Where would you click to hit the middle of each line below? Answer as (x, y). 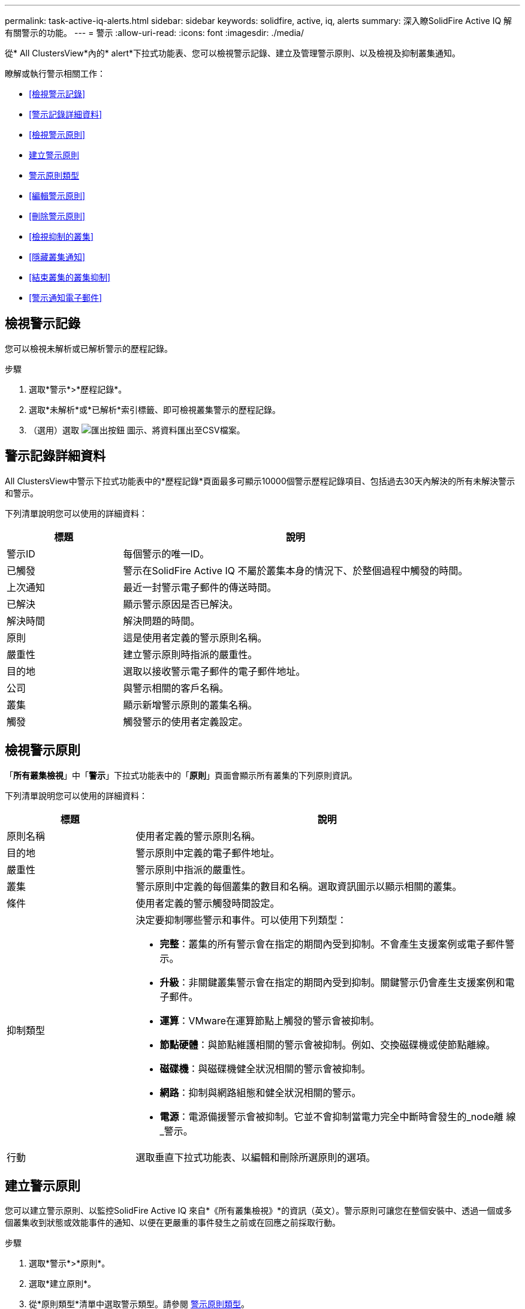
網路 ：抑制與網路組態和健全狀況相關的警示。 (260, 1092)
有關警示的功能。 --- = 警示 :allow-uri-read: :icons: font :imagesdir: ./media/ (154, 33)
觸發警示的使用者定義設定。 (185, 721)
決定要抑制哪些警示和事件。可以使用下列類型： (241, 920)
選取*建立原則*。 (63, 1284)
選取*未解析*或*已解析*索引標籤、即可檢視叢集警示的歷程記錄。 (155, 409)
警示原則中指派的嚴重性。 (193, 869)
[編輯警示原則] (57, 196)
